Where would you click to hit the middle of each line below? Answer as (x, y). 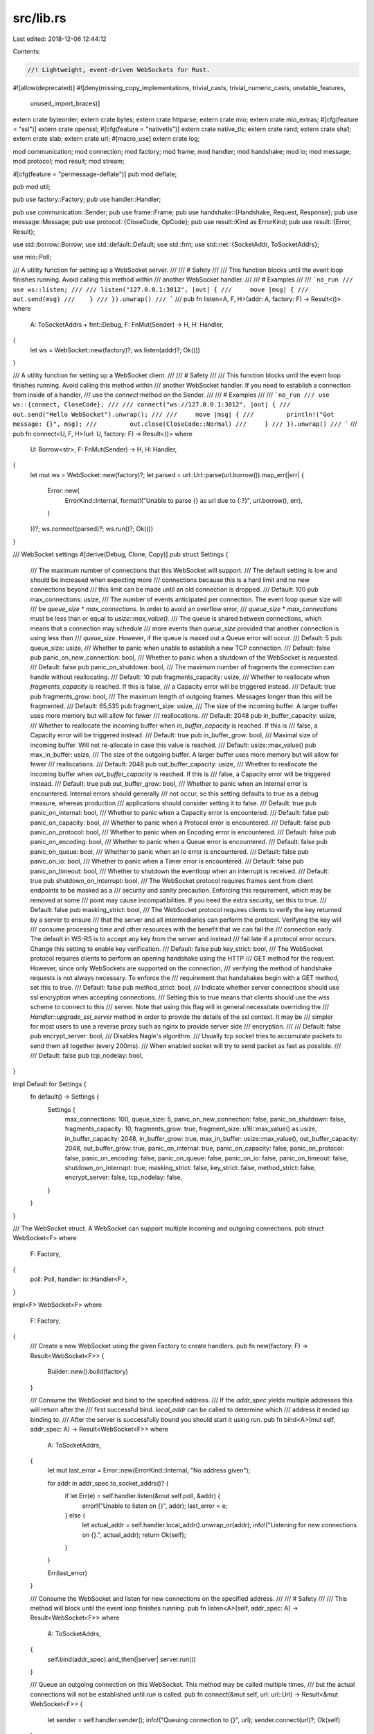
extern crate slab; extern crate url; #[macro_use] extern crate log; (106, 139)
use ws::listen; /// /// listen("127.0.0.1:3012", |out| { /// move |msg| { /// (161, 289)
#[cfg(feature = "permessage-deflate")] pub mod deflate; (95, 174)
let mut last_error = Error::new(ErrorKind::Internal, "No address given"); (149, 1470)
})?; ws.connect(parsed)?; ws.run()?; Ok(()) (92, 529)
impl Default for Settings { (50, 1084)
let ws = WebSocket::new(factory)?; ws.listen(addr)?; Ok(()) (115, 350)
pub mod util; (32, 187)
